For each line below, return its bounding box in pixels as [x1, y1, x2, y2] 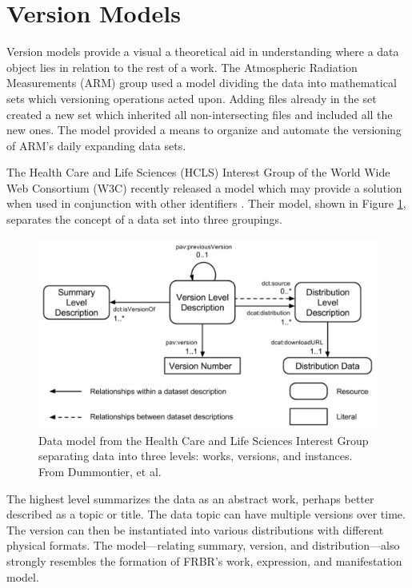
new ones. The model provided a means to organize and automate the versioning [6, 121, 402, 138]
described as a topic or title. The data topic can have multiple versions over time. [6, 506, 406, 522]
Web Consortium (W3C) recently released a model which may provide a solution [6, 179, 402, 196]
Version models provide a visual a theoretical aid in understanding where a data [6, 43, 399, 60]
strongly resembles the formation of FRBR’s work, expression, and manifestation [6, 552, 402, 569]
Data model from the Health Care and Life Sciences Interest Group [38, 431, 369, 448]
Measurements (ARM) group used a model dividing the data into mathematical [6, 74, 397, 91]
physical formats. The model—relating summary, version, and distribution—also [6, 537, 400, 554]
